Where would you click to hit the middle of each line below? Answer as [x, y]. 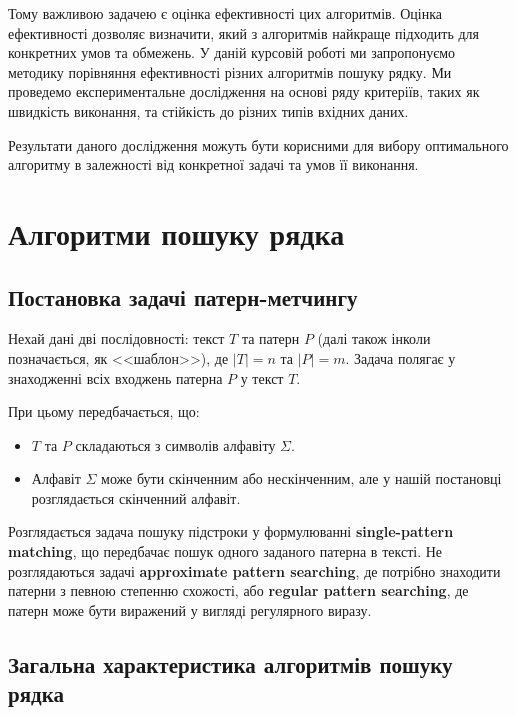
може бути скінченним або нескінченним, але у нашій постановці [301, 478]
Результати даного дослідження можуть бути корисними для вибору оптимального [258, 144]
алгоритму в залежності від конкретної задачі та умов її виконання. [213, 164]
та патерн [270, 338]
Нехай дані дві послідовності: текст [116, 338]
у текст [262, 377]
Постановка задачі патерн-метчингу [183, 296]
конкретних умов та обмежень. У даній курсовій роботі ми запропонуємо [232, 52]
